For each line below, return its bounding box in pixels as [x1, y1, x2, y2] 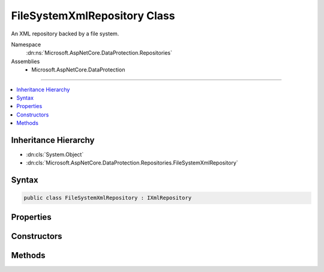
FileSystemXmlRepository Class [11, 9, 175, 22]
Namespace [11, 41, 41, 48]
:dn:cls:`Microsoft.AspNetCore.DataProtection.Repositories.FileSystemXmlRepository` [26, 159, 238, 166]
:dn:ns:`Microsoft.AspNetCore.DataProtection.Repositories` [26, 49, 172, 56]
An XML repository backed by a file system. [11, 30, 119, 37]
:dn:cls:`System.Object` [26, 151, 84, 158]
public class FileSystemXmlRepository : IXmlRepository [23, 195, 192, 201]
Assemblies [11, 58, 40, 65]
